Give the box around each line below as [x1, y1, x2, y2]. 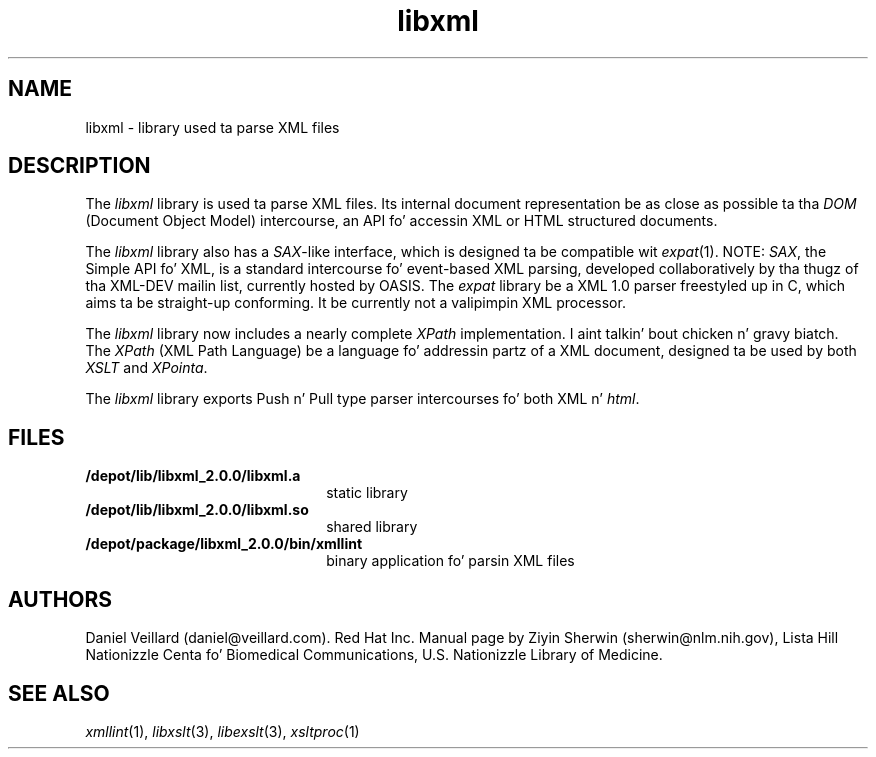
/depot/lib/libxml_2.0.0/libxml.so [85, 501, 309, 519]
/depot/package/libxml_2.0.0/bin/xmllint [85, 535, 363, 553]
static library [326, 484, 408, 502]
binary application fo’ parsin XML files [326, 552, 575, 570]
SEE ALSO [8, 680, 110, 706]
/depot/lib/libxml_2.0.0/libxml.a [85, 467, 301, 485]
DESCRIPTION [8, 153, 151, 179]
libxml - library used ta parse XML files [85, 118, 340, 136]
